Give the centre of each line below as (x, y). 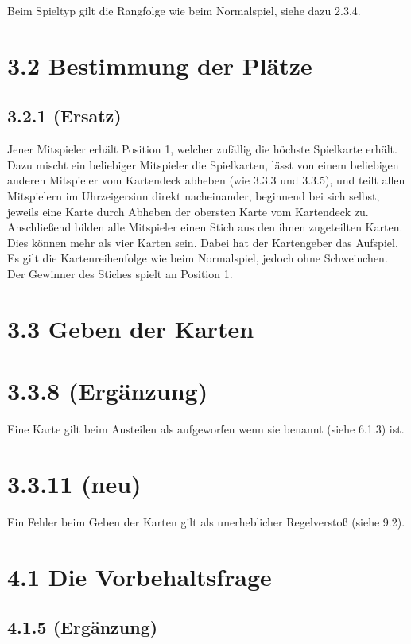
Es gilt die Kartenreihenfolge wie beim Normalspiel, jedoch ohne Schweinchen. (198, 258)
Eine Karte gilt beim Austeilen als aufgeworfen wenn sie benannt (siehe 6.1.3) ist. (206, 429)
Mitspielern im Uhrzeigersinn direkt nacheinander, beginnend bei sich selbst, (194, 195)
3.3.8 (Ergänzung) (108, 391)
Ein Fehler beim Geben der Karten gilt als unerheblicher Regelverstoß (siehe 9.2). (206, 521)
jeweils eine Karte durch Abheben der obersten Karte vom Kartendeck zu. (188, 211)
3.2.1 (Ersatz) (64, 116)
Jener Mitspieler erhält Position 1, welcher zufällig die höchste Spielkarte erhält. (202, 149)
